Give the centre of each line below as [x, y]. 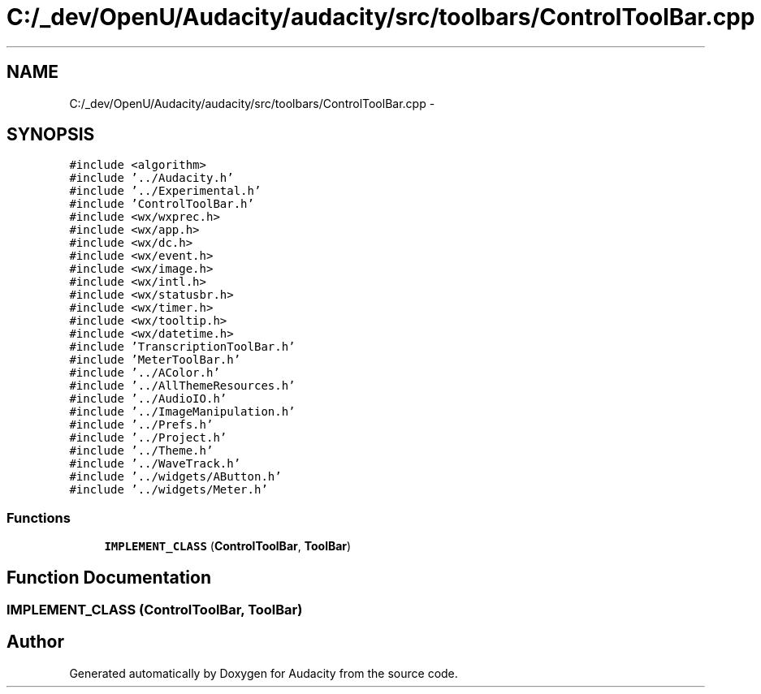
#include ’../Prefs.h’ [141, 425]
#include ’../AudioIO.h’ [148, 399]
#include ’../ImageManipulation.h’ [182, 412]
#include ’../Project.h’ [148, 438]
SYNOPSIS [51, 135]
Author [35, 642]
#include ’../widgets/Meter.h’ [169, 490]
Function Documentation [109, 577]
